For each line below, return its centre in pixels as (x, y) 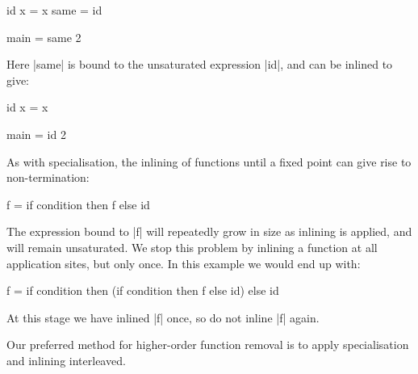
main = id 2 (36, 134)
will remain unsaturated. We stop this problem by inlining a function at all (192, 247)
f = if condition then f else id (78, 204)
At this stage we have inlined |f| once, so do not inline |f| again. (163, 317)
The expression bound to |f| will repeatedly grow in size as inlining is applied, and (209, 231)
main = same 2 (44, 37)
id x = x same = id (54, 10)
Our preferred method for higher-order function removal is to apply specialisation (208, 345)
